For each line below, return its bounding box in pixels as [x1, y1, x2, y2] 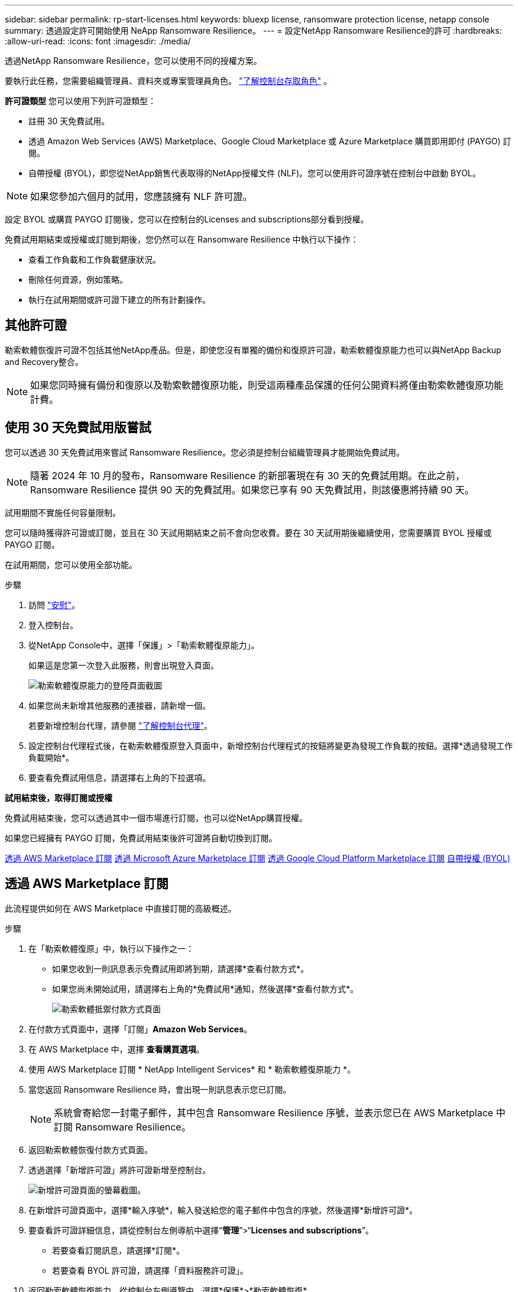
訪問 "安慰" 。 [28, 599, 80, 610]
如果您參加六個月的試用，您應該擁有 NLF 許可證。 [30, 190, 252, 202]
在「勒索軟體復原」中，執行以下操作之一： [28, 943, 194, 954]
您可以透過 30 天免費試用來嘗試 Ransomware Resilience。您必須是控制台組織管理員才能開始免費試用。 [5, 447, 404, 457]
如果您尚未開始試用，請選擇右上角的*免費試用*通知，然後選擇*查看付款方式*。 [52, 983, 359, 994]
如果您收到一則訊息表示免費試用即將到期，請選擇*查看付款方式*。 [52, 963, 309, 974]
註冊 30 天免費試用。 [28, 116, 110, 126]
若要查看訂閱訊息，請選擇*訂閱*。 [52, 1245, 185, 1255]
